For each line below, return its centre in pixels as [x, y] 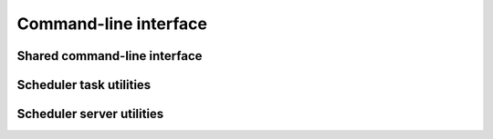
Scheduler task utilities [84, 85]
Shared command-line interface [110, 56]
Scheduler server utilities [90, 114]
